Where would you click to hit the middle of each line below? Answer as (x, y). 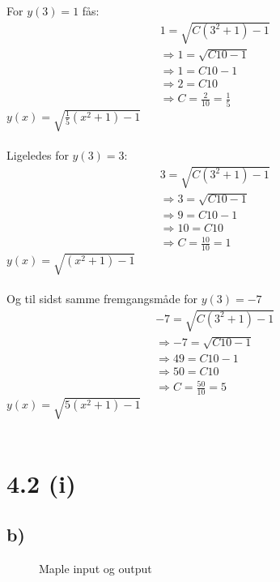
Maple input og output (95, 569)
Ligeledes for (38, 154)
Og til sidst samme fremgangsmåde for (102, 299)
